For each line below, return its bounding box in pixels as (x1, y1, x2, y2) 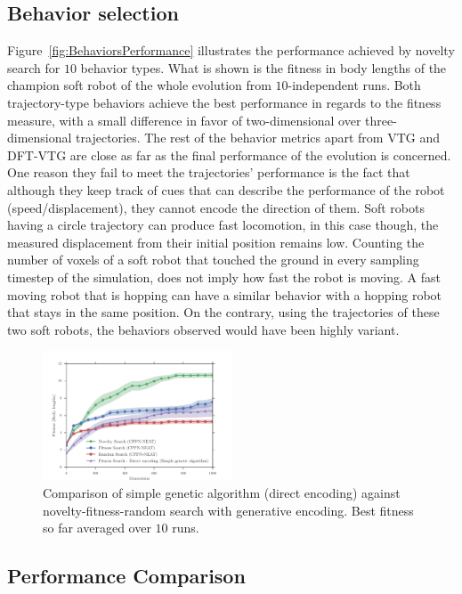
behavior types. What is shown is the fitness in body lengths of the (80, 58, 447, 77)
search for (7, 58, 61, 77)
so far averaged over (43, 518, 151, 537)
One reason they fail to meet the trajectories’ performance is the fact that (7, 163, 410, 182)
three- (365, 110, 397, 129)
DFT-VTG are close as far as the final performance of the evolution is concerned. (7, 145, 451, 164)
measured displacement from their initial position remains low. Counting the (7, 232, 425, 251)
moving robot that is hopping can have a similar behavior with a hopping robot (7, 285, 442, 304)
